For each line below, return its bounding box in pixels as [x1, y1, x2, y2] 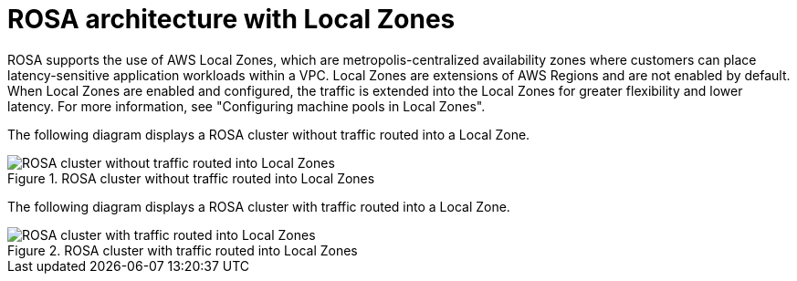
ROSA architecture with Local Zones [7, 4, 456, 35]
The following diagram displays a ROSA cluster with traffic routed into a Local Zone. [7, 198, 510, 214]
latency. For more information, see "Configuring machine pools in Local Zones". [7, 98, 486, 114]
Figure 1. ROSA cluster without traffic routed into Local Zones [7, 170, 375, 186]
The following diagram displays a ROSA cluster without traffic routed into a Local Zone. [7, 126, 530, 142]
